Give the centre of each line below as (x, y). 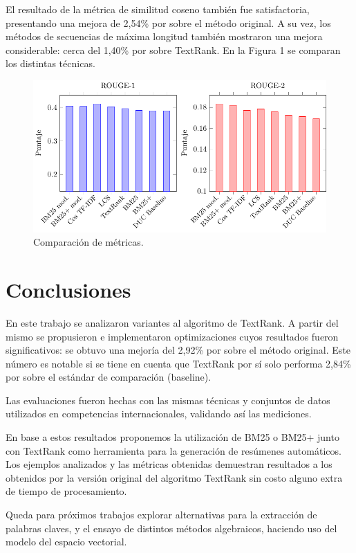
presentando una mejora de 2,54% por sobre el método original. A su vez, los (168, 22)
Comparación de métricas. (88, 242)
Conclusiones (68, 289)
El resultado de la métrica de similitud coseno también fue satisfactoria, (158, 9)
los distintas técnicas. (50, 63)
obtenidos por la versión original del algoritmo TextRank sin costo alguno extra (174, 477)
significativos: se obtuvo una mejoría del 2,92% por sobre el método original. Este (178, 350)
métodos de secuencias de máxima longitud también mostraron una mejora (164, 36)
